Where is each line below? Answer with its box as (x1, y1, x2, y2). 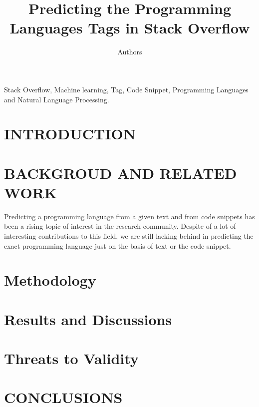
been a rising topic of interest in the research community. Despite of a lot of (4, 221, 236, 231)
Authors (117, 46, 142, 57)
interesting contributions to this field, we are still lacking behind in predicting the (4, 230, 254, 241)
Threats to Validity (4, 348, 139, 369)
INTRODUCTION (4, 123, 136, 144)
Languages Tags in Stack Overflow (9, 17, 250, 38)
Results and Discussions (4, 309, 172, 329)
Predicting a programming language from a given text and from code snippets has (4, 211, 255, 221)
